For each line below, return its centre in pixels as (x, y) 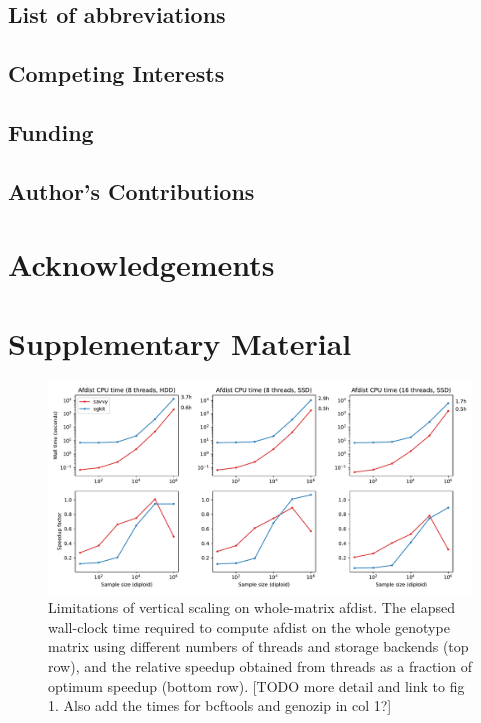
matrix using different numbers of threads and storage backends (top (258, 646)
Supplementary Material (180, 342)
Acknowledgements (141, 264)
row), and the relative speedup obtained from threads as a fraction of (260, 666)
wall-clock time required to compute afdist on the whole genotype (249, 626)
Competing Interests (116, 73)
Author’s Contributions (131, 190)
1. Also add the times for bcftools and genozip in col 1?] (220, 705)
